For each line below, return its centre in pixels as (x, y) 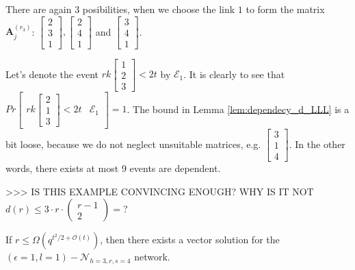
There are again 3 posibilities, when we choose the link (120, 9)
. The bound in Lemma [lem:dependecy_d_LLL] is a (238, 109)
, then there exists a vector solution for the (190, 240)
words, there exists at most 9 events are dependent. (113, 168)
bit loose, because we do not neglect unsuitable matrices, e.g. (133, 144)
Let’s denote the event (52, 74)
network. (152, 257)
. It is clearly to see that (234, 74)
